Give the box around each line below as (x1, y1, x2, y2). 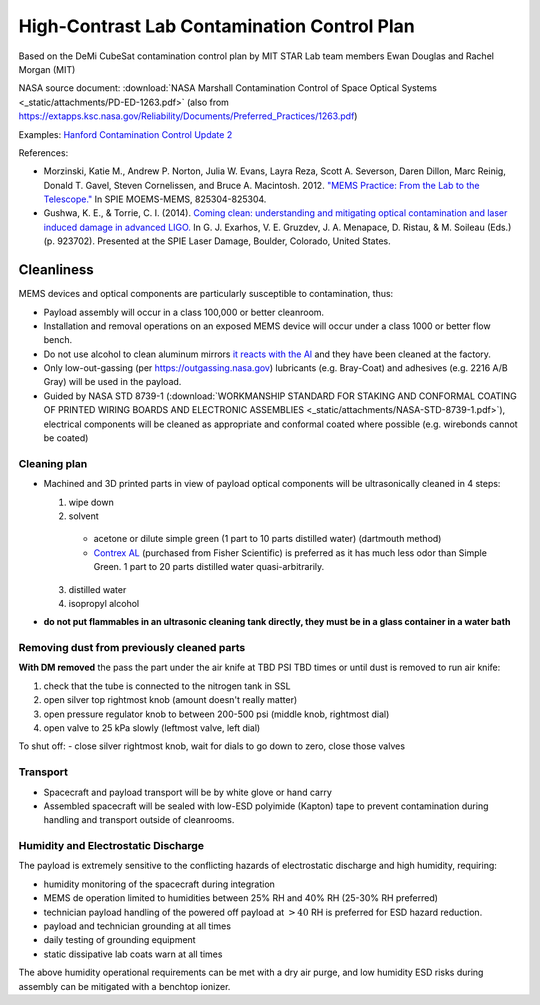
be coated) (43, 432, 89, 444)
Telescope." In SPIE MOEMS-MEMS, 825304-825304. (43, 193, 267, 205)
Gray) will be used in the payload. (43, 376, 182, 388)
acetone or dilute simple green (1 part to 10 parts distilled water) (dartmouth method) (93, 533, 442, 545)
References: (18, 146, 69, 159)
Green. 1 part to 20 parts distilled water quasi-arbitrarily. (93, 561, 325, 573)
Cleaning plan (18, 456, 88, 470)
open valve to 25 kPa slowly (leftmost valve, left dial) (43, 722, 261, 734)
